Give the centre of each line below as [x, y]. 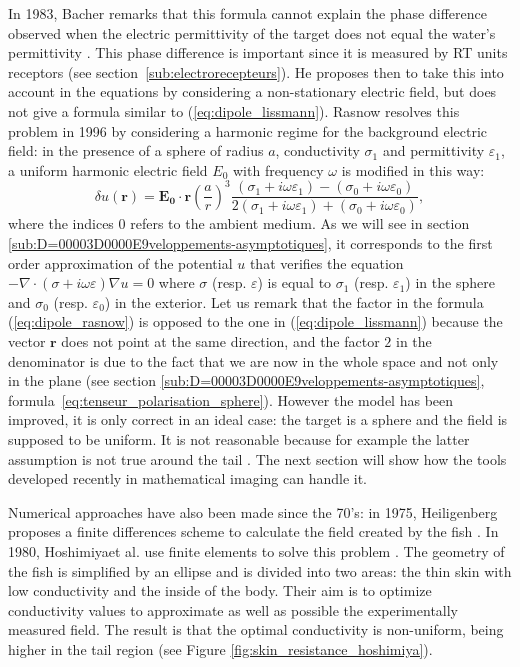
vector [27, 341]
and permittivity [433, 150]
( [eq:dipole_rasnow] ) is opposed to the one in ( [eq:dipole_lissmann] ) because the [255, 321]
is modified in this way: [413, 169]
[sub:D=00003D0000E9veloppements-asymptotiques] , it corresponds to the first [250, 243]
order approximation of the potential [120, 262]
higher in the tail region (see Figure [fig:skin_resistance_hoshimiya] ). [220, 648]
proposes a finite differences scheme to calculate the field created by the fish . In [253, 531]
